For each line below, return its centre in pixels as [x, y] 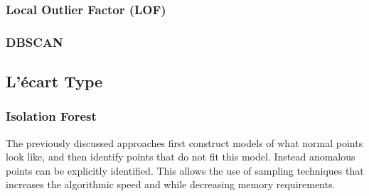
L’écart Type [54, 81]
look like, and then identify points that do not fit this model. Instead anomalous [181, 157]
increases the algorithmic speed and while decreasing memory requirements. [171, 184]
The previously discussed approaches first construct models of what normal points [184, 142]
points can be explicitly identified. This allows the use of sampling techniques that [185, 170]
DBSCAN [34, 42]
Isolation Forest [51, 116]
